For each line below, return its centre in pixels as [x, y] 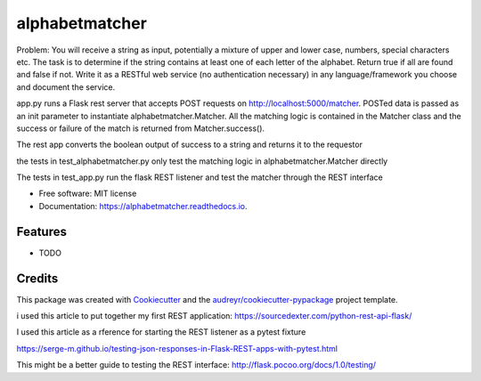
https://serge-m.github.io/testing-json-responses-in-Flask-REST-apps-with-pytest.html [177, 348]
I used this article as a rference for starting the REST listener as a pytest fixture [161, 332]
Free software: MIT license [88, 194]
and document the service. [66, 87]
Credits [37, 278]
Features [41, 231]
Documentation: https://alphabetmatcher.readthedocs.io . [143, 206]
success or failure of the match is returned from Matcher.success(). [141, 128]
